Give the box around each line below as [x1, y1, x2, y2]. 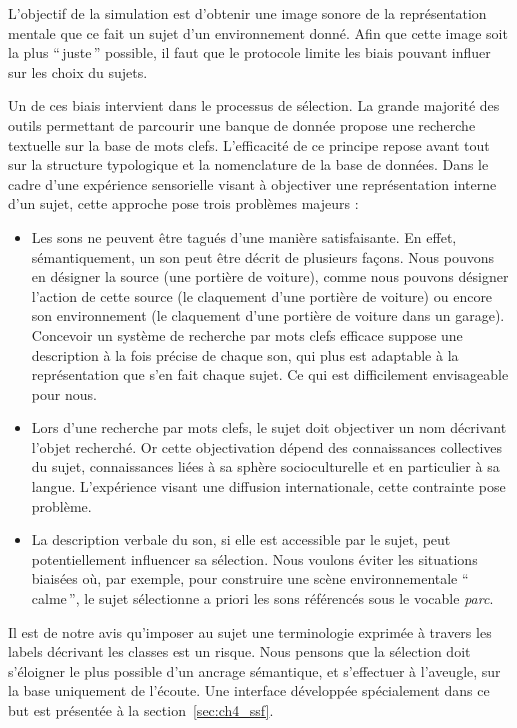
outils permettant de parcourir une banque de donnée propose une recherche [8, 114, 476, 135]
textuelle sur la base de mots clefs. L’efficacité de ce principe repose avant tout [8, 134, 490, 155]
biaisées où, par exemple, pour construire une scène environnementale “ [31, 568, 469, 589]
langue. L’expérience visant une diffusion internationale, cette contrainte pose [31, 476, 506, 497]
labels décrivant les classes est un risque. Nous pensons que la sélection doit [8, 641, 471, 662]
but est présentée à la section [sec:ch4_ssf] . [8, 700, 274, 720]
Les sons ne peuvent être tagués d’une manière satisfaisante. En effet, [31, 226, 457, 247]
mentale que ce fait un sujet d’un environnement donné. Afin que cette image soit [8, 22, 508, 43]
